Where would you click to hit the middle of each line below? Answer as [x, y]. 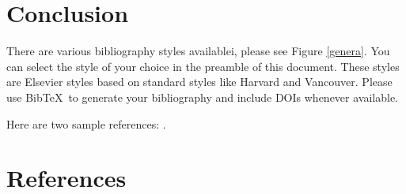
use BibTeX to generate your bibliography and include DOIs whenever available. [202, 97]
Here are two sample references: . [86, 123]
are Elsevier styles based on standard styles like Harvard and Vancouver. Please [199, 82]
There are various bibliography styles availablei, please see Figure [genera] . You [198, 51]
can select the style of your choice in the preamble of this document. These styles [203, 66]
